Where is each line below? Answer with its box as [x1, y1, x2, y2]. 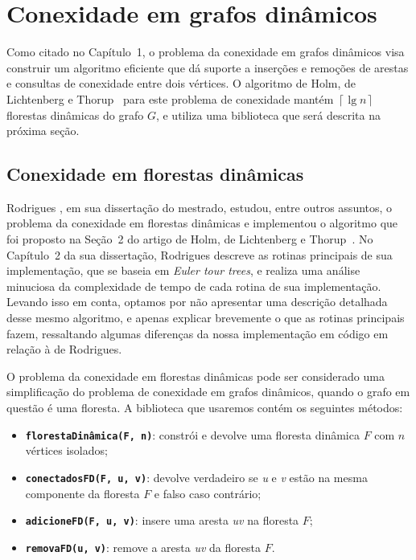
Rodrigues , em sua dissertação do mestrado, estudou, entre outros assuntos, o [6, 198, 393, 215]
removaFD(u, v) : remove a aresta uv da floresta [25, 538, 261, 555]
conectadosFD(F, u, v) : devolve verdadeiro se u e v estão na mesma [25, 468, 368, 485]
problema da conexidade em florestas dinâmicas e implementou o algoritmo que [6, 215, 398, 231]
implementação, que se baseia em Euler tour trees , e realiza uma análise [6, 262, 360, 279]
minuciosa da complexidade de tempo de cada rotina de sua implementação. [6, 277, 381, 294]
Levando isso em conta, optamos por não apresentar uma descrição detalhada [6, 293, 388, 310]
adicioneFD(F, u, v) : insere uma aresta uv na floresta [25, 512, 299, 529]
